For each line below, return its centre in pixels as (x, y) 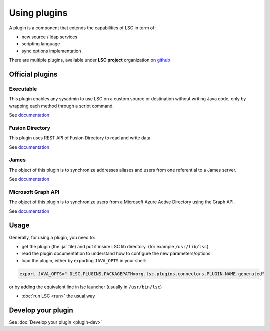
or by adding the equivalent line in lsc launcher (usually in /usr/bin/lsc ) (86, 287)
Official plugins (33, 74)
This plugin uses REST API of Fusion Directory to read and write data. (80, 138)
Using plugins (38, 13)
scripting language (41, 44)
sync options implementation (52, 51)
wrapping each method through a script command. (62, 106)
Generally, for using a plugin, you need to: (52, 237)
